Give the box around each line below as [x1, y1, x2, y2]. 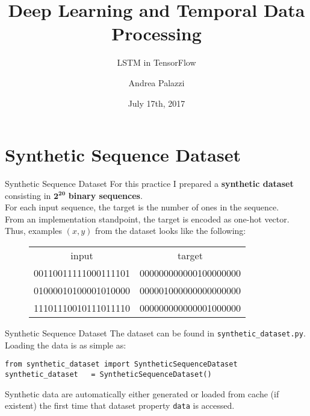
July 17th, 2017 [128, 96, 185, 109]
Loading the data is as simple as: [5, 338, 126, 351]
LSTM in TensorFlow [117, 56, 196, 69]
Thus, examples [5, 224, 63, 237]
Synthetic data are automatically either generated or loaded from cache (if [5, 387, 279, 400]
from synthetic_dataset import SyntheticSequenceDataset [5, 360, 238, 369]
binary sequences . [68, 189, 143, 201]
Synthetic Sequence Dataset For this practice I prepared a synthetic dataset [5, 177, 294, 190]
